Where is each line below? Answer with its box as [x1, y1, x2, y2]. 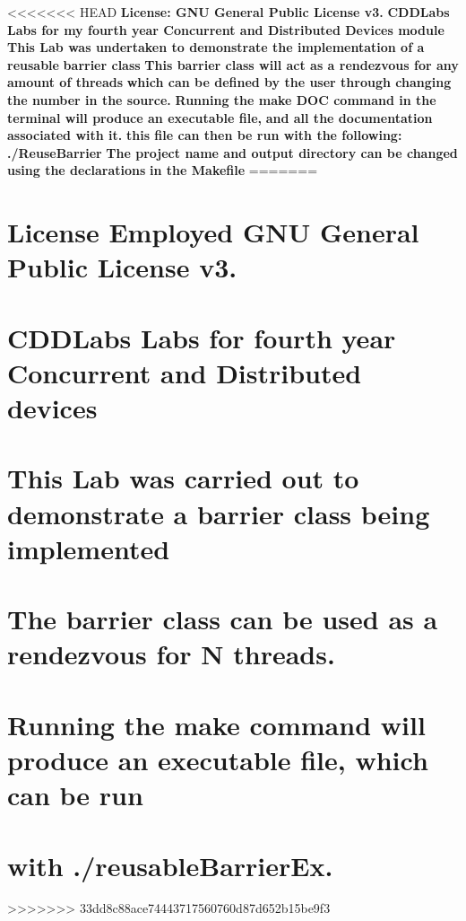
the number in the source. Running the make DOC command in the [7, 90, 436, 109]
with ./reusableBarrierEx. [7, 846, 333, 883]
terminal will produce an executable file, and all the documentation [7, 108, 433, 127]
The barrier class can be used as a [7, 601, 438, 637]
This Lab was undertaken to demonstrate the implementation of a [7, 38, 425, 57]
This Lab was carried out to [7, 460, 359, 496]
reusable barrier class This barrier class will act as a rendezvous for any [7, 55, 459, 74]
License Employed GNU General [7, 214, 419, 250]
